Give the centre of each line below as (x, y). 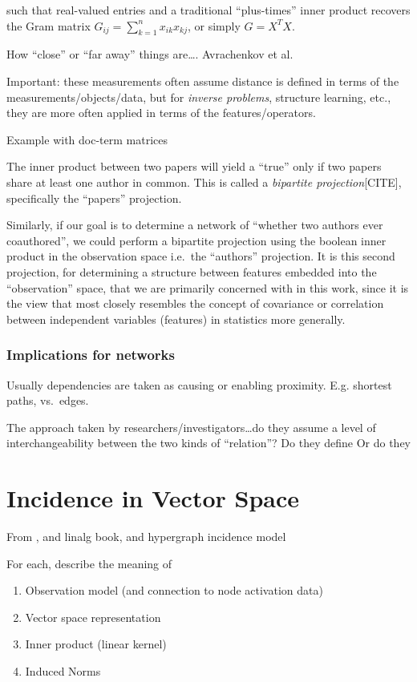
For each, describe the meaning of (89, 563)
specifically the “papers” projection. (94, 198)
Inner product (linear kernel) (96, 644)
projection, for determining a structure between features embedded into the (192, 271)
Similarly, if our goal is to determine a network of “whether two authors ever (195, 225)
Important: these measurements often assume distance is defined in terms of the (203, 81)
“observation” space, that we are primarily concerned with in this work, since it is (208, 287)
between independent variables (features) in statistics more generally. (176, 319)
